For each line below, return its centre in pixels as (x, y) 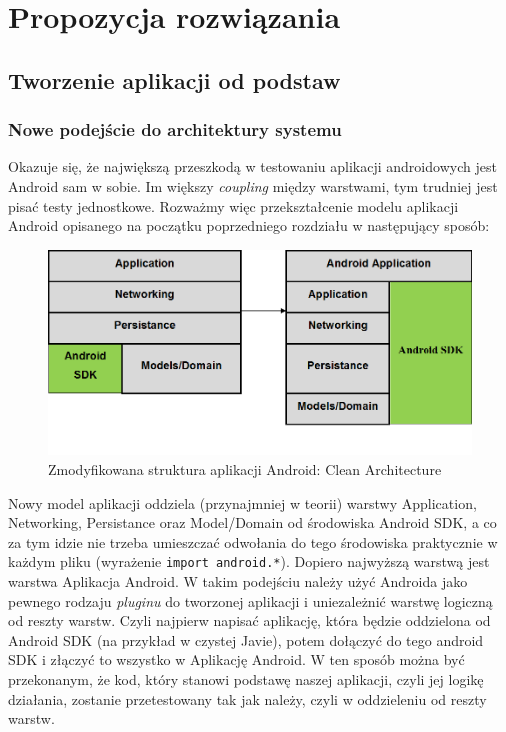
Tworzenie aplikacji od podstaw (174, 79)
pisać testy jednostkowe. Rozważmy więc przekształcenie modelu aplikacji (233, 205)
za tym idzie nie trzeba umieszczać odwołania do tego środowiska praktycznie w (253, 541)
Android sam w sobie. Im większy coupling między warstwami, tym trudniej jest (253, 185)
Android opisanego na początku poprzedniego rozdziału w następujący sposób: (249, 225)
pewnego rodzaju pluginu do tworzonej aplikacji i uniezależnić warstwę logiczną (250, 600)
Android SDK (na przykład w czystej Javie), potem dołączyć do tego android (246, 639)
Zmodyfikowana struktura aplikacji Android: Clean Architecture (245, 469)
